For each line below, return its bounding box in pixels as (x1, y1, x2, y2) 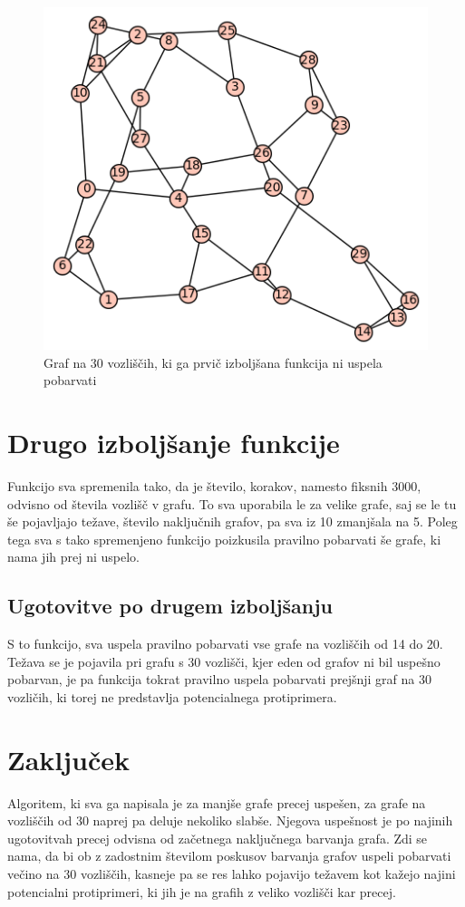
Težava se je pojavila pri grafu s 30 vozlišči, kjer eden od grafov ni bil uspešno (7, 651, 441, 671)
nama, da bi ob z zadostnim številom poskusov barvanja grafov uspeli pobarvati (7, 846, 451, 865)
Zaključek (7, 740, 131, 777)
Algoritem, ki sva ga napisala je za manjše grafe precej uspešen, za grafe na (7, 793, 426, 812)
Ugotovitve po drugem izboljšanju (7, 592, 333, 620)
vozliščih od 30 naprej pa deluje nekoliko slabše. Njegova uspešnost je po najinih (7, 811, 453, 830)
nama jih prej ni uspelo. (7, 547, 140, 566)
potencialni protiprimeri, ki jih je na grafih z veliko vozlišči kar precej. (7, 882, 396, 901)
